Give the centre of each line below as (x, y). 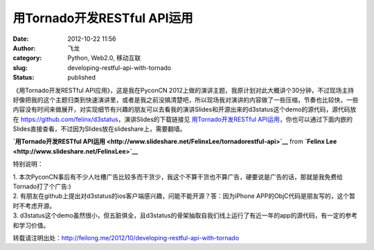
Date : (21, 39)
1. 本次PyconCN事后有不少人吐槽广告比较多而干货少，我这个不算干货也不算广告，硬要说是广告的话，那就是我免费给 (178, 177)
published (82, 78)
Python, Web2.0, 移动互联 (104, 58)
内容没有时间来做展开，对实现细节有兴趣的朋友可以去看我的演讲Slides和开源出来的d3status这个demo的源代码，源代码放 (185, 109)
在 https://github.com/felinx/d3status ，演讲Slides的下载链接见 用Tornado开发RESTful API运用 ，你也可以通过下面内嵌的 (183, 119)
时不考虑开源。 (34, 206)
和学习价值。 (31, 225)
